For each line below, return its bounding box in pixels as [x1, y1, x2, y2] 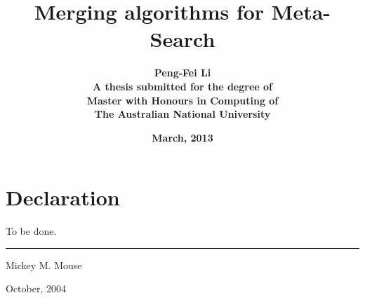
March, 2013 [152, 130, 213, 144]
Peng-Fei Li [154, 65, 211, 80]
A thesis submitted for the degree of [93, 79, 272, 93]
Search [150, 25, 215, 53]
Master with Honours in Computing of [86, 93, 279, 107]
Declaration [6, 183, 120, 212]
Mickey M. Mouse [6, 257, 82, 272]
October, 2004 [6, 281, 66, 296]
